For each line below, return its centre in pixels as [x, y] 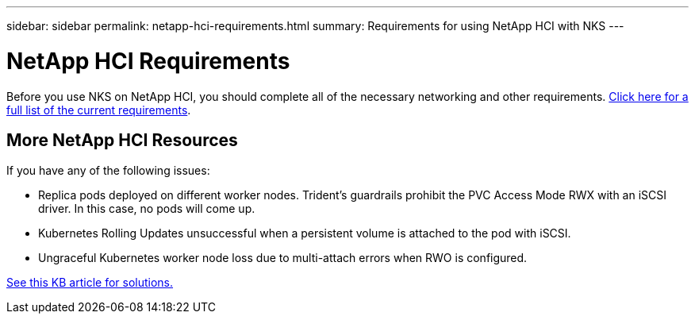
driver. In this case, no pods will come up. [147, 209]
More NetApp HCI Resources [122, 140]
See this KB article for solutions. [90, 283]
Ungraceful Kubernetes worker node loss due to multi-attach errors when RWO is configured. [283, 258]
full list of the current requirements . [99, 110]
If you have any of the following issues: [108, 171]
